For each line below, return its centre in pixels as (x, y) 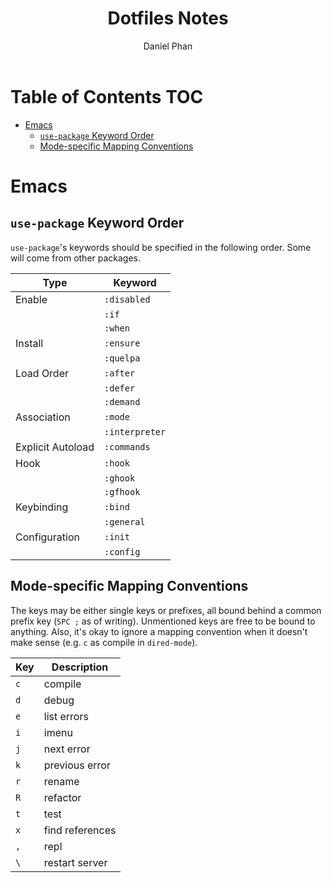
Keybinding (42, 507)
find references (80, 830)
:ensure (122, 343)
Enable (31, 299)
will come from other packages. (76, 258)
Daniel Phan (168, 46)
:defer (120, 388)
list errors (66, 716)
